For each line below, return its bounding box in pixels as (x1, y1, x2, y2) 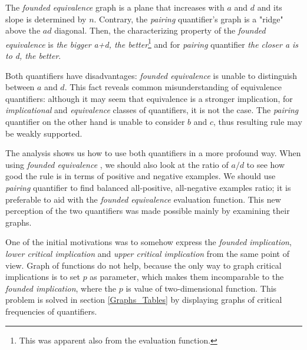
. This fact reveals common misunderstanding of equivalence (64, 81, 282, 93)
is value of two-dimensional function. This (126, 282, 277, 294)
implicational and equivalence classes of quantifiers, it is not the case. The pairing (5, 104, 299, 116)
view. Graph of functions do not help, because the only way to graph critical (5, 259, 282, 271)
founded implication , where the (5, 282, 117, 294)
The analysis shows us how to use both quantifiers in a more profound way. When (5, 147, 301, 159)
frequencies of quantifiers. (5, 305, 97, 317)
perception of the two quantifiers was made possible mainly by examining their (5, 204, 290, 217)
